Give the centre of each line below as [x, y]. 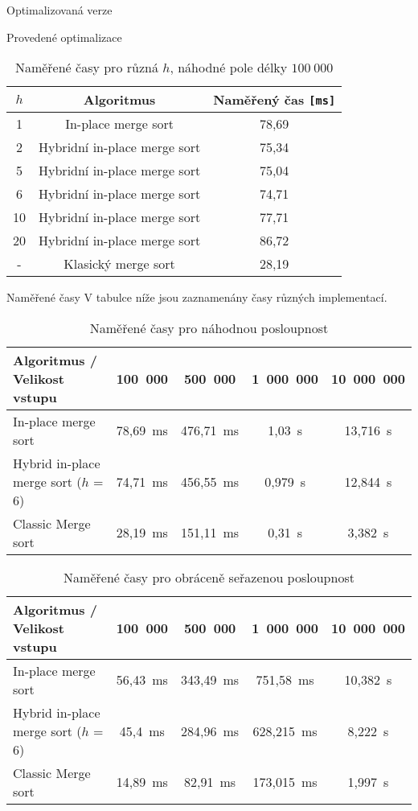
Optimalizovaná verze [59, 10]
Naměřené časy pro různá [86, 68]
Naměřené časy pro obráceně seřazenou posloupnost [209, 577]
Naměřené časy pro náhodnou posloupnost [209, 327]
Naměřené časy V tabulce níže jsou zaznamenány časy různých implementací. [197, 297]
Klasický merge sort [119, 264]
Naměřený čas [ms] [275, 100]
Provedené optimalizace [64, 37]
